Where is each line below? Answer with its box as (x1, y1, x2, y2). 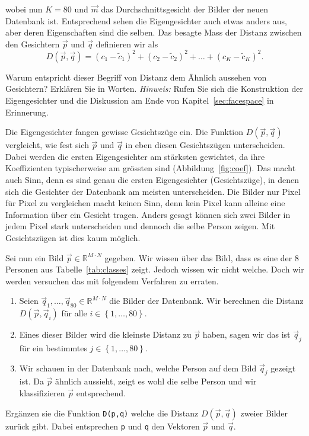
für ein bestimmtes (19, 341, 87, 354)
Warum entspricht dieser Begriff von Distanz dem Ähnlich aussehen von (5, 70, 267, 83)
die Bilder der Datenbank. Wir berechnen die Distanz (109, 294, 304, 307)
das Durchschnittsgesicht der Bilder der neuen (101, 3, 269, 15)
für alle (61, 307, 87, 319)
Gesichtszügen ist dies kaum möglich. (5, 232, 141, 243)
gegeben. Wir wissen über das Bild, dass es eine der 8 (104, 251, 299, 264)
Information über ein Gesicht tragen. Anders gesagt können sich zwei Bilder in (5, 208, 291, 220)
